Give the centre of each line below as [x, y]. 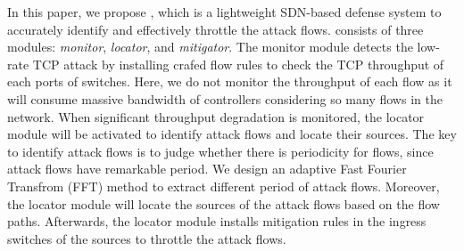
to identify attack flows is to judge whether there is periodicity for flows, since [220, 151]
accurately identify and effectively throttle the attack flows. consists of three [215, 29]
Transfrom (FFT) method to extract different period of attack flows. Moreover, [224, 186]
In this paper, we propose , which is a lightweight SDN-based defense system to [224, 12]
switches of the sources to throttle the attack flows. [147, 238]
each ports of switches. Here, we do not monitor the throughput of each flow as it [230, 81]
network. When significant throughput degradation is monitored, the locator [216, 116]
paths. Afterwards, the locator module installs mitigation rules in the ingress [217, 221]
